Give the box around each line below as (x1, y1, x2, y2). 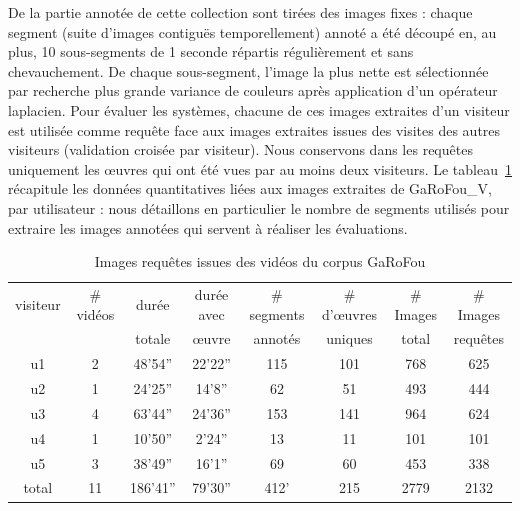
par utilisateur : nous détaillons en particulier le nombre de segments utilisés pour (8, 197, 510, 218)
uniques (326, 328, 373, 349)
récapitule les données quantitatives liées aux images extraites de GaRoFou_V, (8, 178, 492, 199)
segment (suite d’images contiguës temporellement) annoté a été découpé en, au (8, 21, 497, 42)
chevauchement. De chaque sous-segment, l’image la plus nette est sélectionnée (8, 60, 489, 81)
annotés (253, 328, 301, 349)
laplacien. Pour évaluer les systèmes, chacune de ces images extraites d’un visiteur (8, 99, 510, 120)
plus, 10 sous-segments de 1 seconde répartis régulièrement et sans (8, 41, 414, 62)
